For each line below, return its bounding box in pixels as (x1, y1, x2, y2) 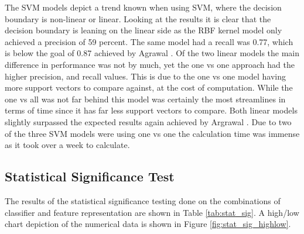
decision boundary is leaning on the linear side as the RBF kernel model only (5, 24, 282, 36)
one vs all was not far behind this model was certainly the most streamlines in (5, 92, 286, 105)
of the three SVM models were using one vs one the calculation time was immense (5, 127, 300, 139)
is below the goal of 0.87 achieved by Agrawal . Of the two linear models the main (5, 47, 300, 59)
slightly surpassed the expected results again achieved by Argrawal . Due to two (5, 115, 292, 128)
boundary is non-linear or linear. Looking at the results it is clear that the (5, 12, 271, 25)
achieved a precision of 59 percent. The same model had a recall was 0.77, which (5, 35, 293, 47)
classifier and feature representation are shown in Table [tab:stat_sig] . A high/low (5, 206, 299, 218)
